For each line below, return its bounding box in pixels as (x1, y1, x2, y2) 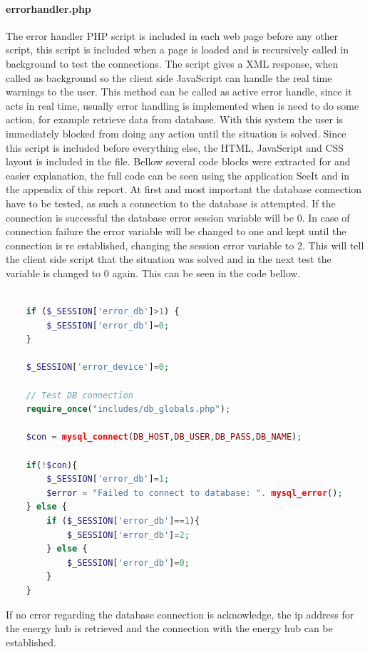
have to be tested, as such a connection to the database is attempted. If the (6, 195, 336, 210)
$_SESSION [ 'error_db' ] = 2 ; (66, 529, 190, 540)
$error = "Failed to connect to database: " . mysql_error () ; (46, 487, 343, 498)
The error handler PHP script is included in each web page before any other (6, 28, 339, 43)
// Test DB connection (26, 390, 133, 400)
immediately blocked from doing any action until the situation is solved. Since (6, 125, 346, 140)
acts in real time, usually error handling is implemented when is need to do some (6, 98, 359, 113)
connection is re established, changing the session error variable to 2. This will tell (6, 237, 364, 252)
